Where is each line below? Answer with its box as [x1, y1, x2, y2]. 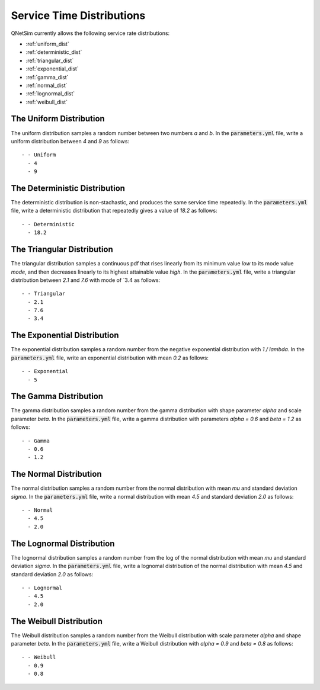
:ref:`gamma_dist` [25, 73, 69, 81]
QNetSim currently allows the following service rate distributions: [11, 30, 170, 37]
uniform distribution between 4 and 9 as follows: [11, 137, 130, 145]
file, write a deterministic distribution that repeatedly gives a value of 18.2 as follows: [11, 207, 217, 214]
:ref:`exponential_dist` [25, 65, 79, 72]
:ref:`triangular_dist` [25, 57, 74, 64]
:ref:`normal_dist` [25, 82, 68, 89]
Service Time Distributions [11, 9, 146, 22]
